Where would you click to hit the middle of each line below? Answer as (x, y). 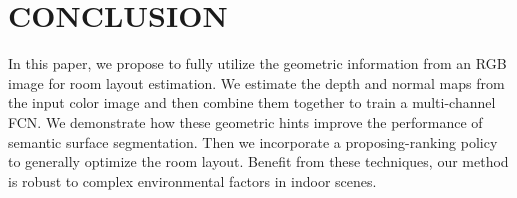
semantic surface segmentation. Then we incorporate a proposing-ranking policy (253, 141)
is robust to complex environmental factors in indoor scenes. (192, 180)
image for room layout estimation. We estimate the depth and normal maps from (256, 82)
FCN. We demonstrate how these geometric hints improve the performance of (245, 121)
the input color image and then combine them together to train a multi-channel (252, 102)
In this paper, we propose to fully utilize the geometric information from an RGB (257, 63)
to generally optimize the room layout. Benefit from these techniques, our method (258, 161)
